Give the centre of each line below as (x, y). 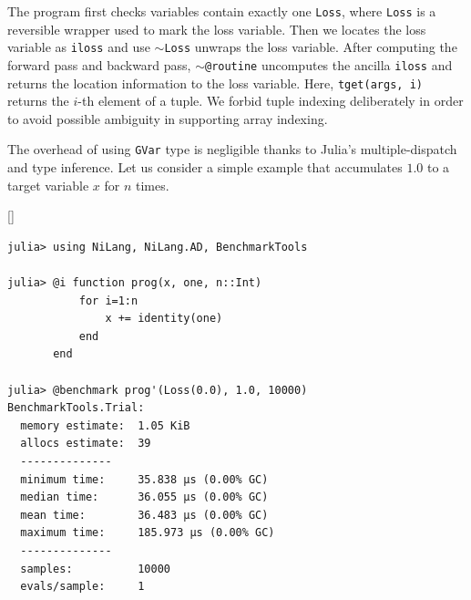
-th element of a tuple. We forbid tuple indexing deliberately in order (271, 101)
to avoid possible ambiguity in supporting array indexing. (168, 118)
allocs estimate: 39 (86, 444)
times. (153, 185)
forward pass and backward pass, (99, 64)
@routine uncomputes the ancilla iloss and (328, 64)
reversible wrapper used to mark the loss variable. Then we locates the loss (217, 29)
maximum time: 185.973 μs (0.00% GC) (148, 533)
